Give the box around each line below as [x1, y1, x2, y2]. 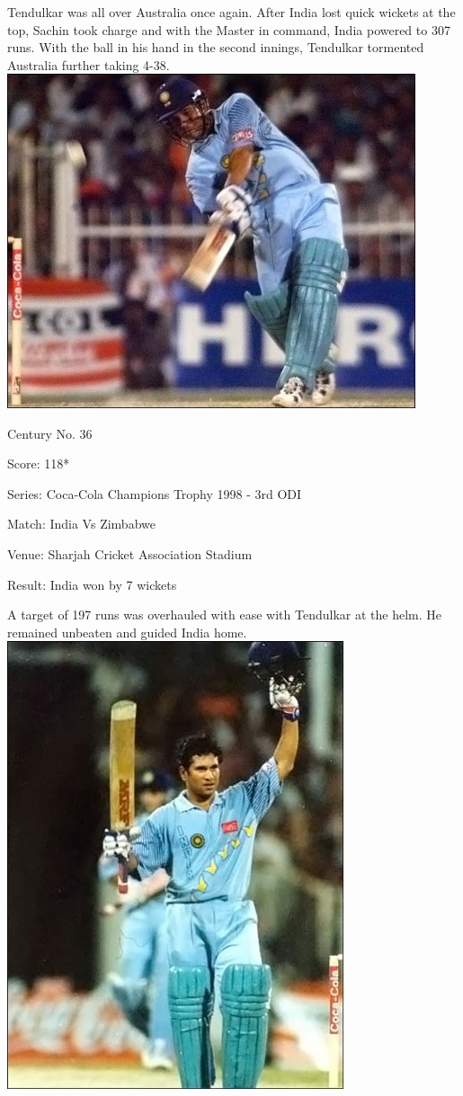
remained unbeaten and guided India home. [7, 622, 247, 641]
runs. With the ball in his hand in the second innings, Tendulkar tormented [7, 38, 424, 57]
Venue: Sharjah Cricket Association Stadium [7, 545, 253, 564]
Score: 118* [7, 454, 70, 473]
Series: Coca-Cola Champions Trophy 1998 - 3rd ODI [7, 484, 302, 503]
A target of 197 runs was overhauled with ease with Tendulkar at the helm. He [7, 605, 441, 624]
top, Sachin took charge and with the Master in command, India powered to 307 [7, 20, 450, 39]
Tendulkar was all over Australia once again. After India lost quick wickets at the [7, 3, 456, 21]
